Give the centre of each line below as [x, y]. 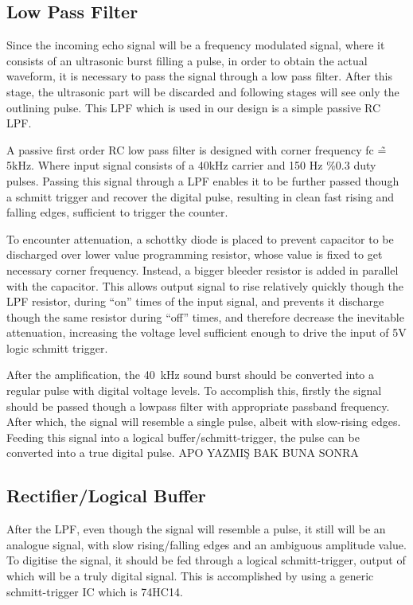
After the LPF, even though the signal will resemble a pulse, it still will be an [196, 529]
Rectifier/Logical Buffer [106, 496]
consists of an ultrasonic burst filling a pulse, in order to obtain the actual [187, 60]
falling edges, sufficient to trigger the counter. [117, 212]
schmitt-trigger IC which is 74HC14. [95, 591]
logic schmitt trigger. [57, 347]
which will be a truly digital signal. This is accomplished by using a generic [190, 576]
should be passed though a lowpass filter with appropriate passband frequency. [198, 406]
